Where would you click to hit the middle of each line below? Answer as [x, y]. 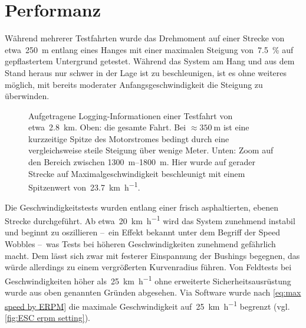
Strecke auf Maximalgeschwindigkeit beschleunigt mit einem [137, 173]
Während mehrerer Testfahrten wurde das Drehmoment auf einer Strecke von [145, 38]
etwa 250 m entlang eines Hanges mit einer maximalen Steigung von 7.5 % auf [149, 49]
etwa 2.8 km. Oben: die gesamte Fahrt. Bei [107, 127]
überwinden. [27, 96]
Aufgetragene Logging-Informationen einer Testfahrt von [131, 115]
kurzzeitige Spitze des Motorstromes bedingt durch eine [129, 138]
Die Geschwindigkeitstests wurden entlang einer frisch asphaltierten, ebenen [142, 207]
